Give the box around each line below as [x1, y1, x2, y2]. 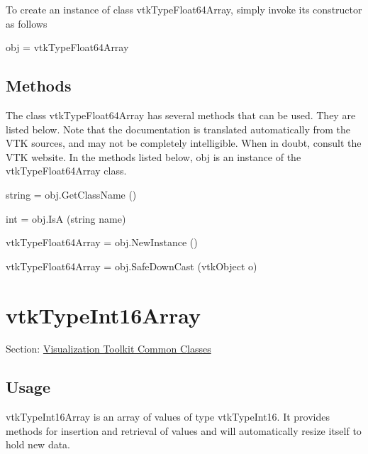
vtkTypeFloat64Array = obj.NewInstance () [6, 235, 198, 250]
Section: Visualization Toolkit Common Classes [6, 341, 211, 356]
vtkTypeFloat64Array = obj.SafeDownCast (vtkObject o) [6, 258, 257, 273]
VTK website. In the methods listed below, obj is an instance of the [6, 149, 301, 164]
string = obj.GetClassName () [6, 187, 137, 201]
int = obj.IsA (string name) [6, 211, 126, 226]
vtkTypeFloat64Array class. [6, 163, 127, 178]
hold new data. [6, 437, 71, 452]
